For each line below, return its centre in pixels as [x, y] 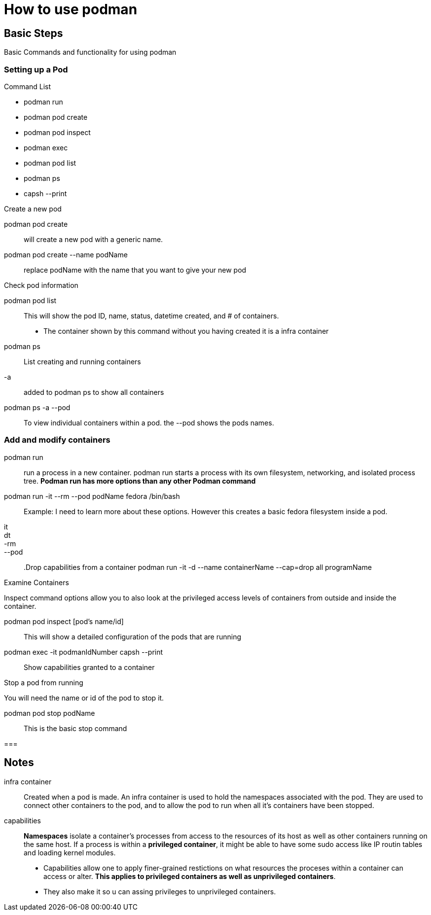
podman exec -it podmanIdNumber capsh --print [84, 652]
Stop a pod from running [44, 682]
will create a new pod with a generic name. [93, 239]
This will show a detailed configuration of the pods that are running [133, 636]
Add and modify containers [57, 440]
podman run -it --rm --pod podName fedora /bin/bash [92, 496]
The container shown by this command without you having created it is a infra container [186, 331]
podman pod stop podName [50, 713]
